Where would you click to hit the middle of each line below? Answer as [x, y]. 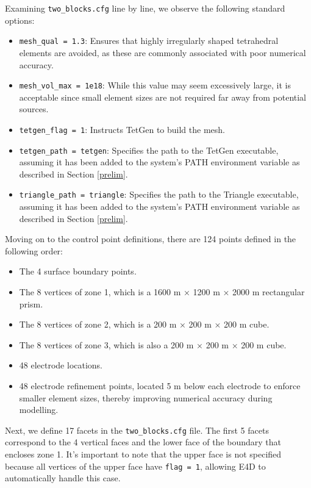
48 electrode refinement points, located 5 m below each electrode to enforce [160, 386]
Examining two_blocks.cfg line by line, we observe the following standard [145, 8]
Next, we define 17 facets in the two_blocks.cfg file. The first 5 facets [137, 430]
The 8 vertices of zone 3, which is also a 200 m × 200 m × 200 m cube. [153, 344]
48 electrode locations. [61, 365]
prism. [31, 303]
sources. [34, 109]
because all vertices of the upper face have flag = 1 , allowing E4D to [135, 466]
